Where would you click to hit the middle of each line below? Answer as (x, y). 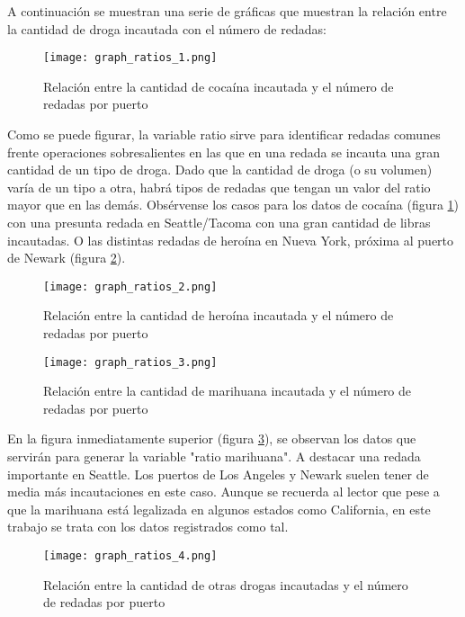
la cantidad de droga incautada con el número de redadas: (167, 28)
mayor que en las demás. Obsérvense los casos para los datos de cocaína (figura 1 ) (233, 205)
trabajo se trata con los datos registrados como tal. (148, 527)
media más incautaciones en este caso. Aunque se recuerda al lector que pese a (224, 492)
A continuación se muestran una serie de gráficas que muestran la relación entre (227, 11)
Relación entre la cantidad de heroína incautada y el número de (219, 315)
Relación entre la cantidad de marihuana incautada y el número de (228, 391)
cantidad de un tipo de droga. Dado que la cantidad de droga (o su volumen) (220, 170)
